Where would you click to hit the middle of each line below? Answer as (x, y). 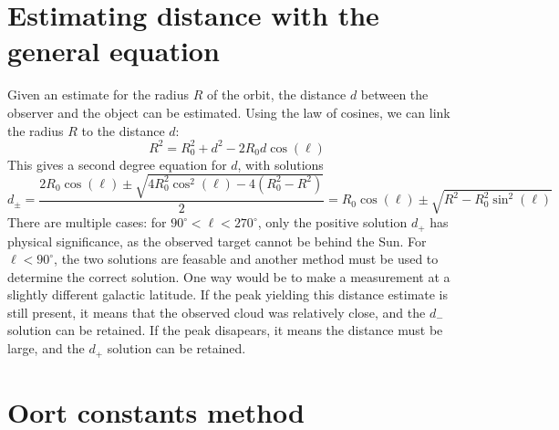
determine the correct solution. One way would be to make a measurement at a (229, 276)
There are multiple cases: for (87, 222)
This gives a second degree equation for (117, 164)
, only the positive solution (332, 222)
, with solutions (280, 164)
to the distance (123, 130)
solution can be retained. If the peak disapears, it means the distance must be (225, 330)
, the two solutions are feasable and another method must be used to (246, 259)
